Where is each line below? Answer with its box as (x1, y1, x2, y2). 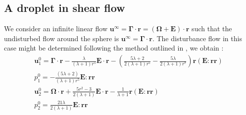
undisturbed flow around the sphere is (4, 33, 119, 43)
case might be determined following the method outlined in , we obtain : (4, 43, 224, 53)
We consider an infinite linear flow (4, 23, 108, 34)
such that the (192, 23, 232, 34)
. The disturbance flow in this (152, 33, 242, 43)
